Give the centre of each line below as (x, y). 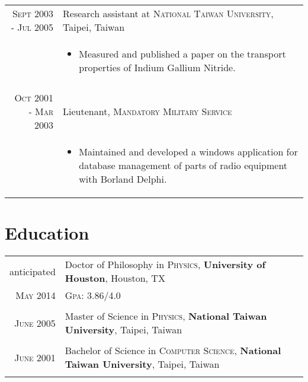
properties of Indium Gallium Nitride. (157, 67)
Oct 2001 (34, 98)
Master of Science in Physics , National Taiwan (166, 316)
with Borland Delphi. (123, 179)
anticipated (33, 271)
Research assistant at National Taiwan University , (168, 13)
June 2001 (35, 357)
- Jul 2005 (32, 27)
